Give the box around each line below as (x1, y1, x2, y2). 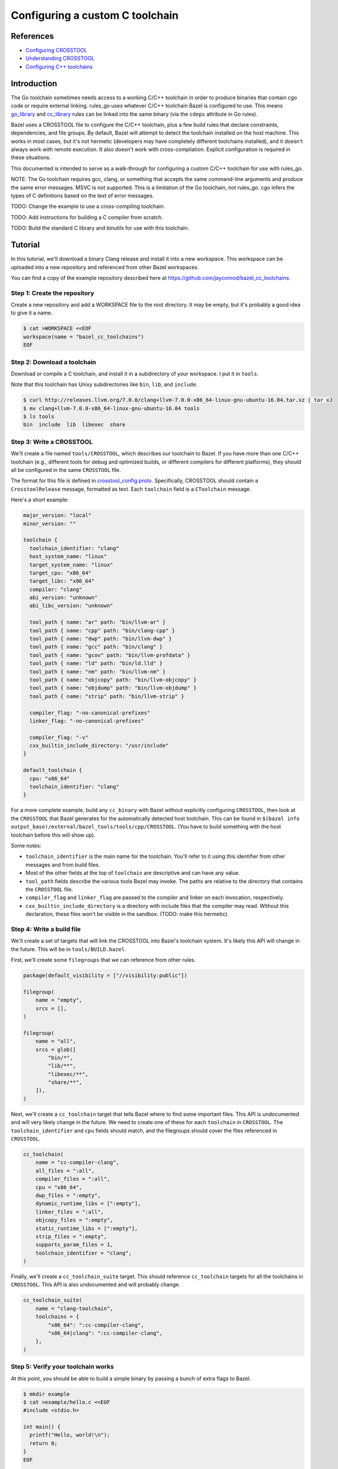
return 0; (29, 1440, 58, 1447)
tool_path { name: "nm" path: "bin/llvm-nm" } (29, 668, 166, 675)
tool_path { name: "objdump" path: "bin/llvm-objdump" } (29, 685, 197, 692)
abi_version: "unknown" (29, 594, 98, 601)
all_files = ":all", (35, 1167, 95, 1174)
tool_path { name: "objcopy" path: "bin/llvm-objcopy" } (29, 676, 197, 683)
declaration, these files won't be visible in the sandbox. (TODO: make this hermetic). (25, 911, 229, 918)
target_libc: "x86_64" (29, 578, 95, 585)
